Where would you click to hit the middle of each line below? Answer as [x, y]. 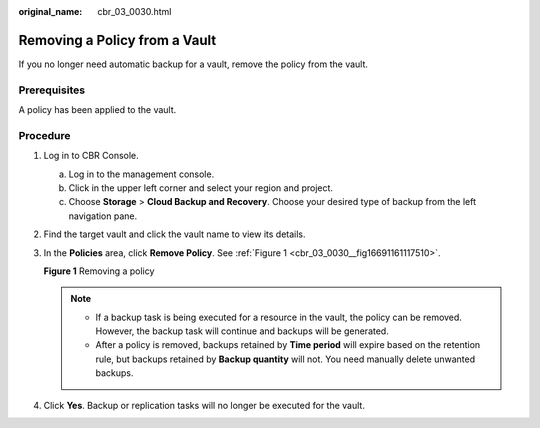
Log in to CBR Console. [91, 156]
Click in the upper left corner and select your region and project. [201, 187]
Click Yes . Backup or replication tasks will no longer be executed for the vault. [204, 405]
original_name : [50, 11]
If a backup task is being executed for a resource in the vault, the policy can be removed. [278, 317]
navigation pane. [103, 216]
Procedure [44, 135]
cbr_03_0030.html [134, 11]
